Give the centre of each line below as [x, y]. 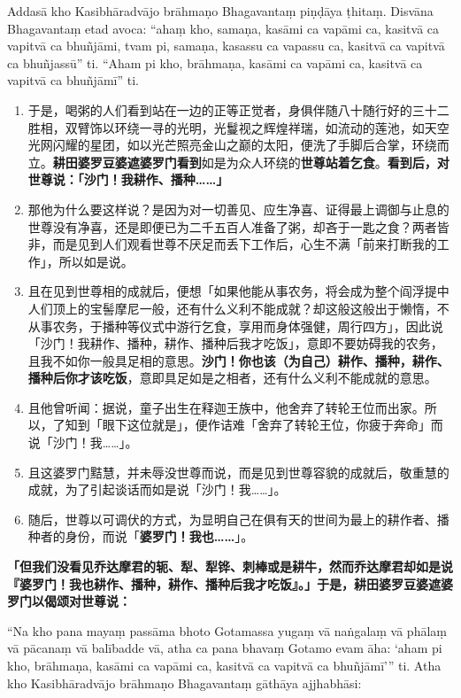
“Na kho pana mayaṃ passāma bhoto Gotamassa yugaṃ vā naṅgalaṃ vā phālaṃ [227, 630]
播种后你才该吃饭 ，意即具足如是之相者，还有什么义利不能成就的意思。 [232, 378]
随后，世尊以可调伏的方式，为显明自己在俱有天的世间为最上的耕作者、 [232, 519]
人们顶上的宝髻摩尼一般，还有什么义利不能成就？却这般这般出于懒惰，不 [238, 308]
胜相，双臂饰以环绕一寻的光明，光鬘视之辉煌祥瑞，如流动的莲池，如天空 [238, 127]
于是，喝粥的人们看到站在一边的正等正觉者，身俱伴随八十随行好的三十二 [238, 109]
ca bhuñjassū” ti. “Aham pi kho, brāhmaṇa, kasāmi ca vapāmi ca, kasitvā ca [215, 62]
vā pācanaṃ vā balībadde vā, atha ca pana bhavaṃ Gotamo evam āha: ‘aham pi [225, 648]
